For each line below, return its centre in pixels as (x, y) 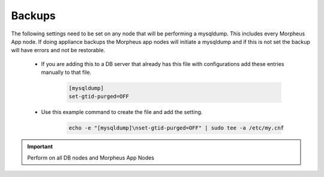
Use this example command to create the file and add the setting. (122, 112)
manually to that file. (66, 73)
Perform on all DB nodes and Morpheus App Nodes (91, 157)
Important (40, 146)
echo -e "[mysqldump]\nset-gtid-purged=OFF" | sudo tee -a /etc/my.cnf (176, 128)
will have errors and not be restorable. (58, 50)
